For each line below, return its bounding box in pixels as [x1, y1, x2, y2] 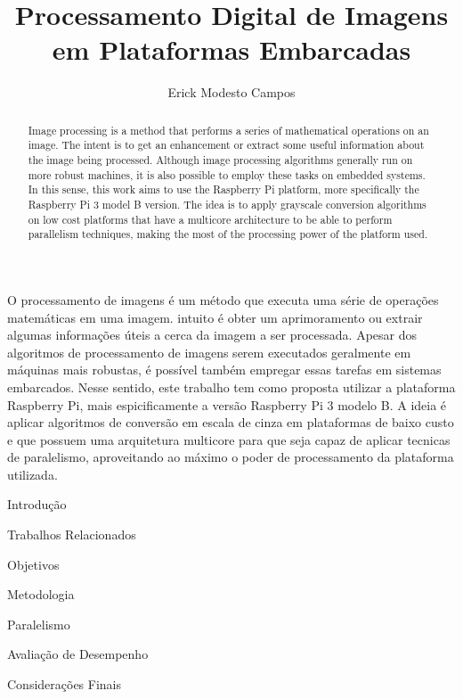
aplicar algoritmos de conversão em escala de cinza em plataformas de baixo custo [7, 413, 454, 432]
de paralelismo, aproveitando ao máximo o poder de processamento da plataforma [7, 448, 454, 466]
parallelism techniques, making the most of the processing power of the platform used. [28, 226, 428, 242]
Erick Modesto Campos [167, 83, 296, 102]
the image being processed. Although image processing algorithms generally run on [28, 152, 413, 168]
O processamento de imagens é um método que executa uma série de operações [7, 290, 439, 308]
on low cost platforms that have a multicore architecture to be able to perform [28, 211, 393, 226]
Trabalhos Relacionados [7, 525, 136, 544]
